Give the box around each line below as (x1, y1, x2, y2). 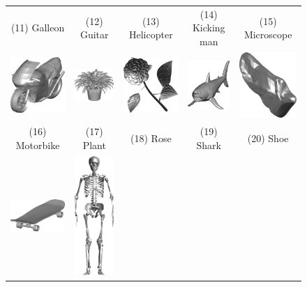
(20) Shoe (247, 130, 289, 145)
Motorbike (15, 137, 60, 152)
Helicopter (129, 27, 173, 42)
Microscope (244, 27, 292, 42)
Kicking (192, 20, 225, 35)
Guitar (80, 27, 109, 42)
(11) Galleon (10, 20, 65, 35)
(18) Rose (130, 130, 172, 145)
